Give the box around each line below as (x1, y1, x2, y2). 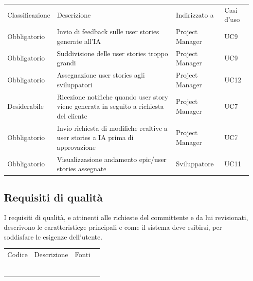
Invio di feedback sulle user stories (57, 26, 159, 37)
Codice (7, 249, 28, 259)
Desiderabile (7, 101, 44, 111)
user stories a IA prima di (57, 132, 134, 142)
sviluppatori (57, 79, 92, 89)
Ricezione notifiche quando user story (57, 91, 168, 101)
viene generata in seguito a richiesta (57, 101, 164, 111)
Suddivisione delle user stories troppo (57, 48, 168, 58)
